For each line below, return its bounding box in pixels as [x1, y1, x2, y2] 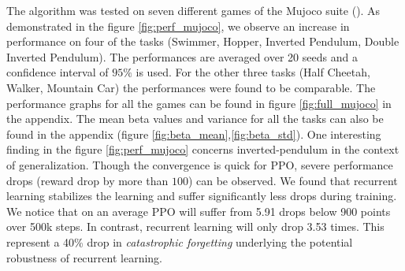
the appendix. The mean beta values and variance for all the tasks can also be [6, 110, 384, 127]
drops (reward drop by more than [6, 172, 169, 188]
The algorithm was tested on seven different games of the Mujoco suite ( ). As [6, 2, 381, 18]
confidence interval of [6, 64, 109, 80]
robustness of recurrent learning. [6, 249, 163, 265]
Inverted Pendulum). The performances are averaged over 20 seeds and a [6, 48, 358, 65]
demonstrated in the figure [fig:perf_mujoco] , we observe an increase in [6, 17, 350, 34]
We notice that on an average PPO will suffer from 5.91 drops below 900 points [6, 202, 391, 219]
